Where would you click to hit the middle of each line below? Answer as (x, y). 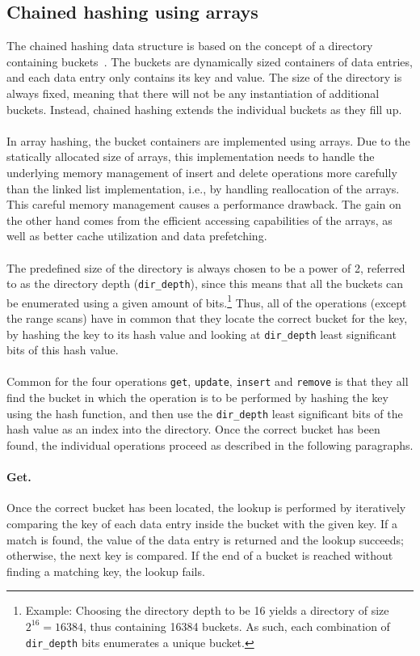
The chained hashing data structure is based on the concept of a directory (190, 46)
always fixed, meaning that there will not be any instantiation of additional (193, 93)
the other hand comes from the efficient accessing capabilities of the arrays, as (199, 220)
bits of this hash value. (63, 350)
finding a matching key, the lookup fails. (106, 571)
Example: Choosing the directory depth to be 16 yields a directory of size (207, 610)
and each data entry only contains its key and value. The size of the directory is (204, 77)
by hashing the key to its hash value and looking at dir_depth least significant (202, 334)
